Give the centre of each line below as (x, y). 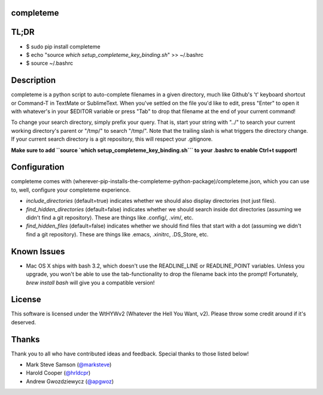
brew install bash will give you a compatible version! (90, 282)
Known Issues (38, 251)
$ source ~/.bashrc (50, 63)
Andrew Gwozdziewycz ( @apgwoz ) (70, 381)
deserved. (24, 322)
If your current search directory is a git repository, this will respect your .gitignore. (112, 139)
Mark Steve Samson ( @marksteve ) (69, 364)
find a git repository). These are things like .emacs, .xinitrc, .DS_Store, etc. (117, 234)
